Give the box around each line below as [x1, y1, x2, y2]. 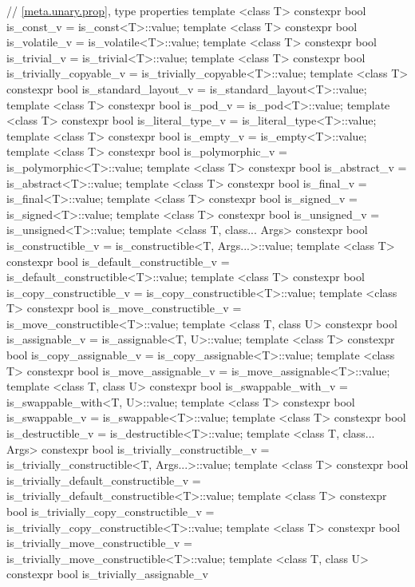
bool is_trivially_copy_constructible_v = [6, 503, 215, 519]
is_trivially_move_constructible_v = [6, 534, 192, 551]
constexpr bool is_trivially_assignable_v [6, 565, 208, 582]
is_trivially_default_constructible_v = [6, 471, 201, 488]
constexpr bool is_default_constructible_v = [6, 252, 230, 269]
